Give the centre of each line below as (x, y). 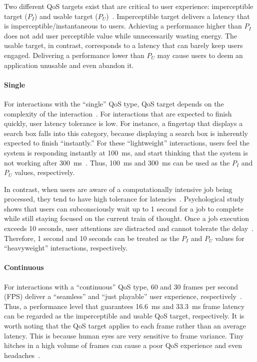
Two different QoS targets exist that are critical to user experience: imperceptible (129, 6)
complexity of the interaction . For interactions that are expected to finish (118, 113)
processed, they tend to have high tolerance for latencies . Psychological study (124, 199)
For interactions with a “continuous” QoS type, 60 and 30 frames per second (121, 286)
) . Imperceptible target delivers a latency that (178, 16)
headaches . (22, 355)
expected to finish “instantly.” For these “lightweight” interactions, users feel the (127, 143)
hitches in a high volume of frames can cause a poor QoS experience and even (123, 345)
